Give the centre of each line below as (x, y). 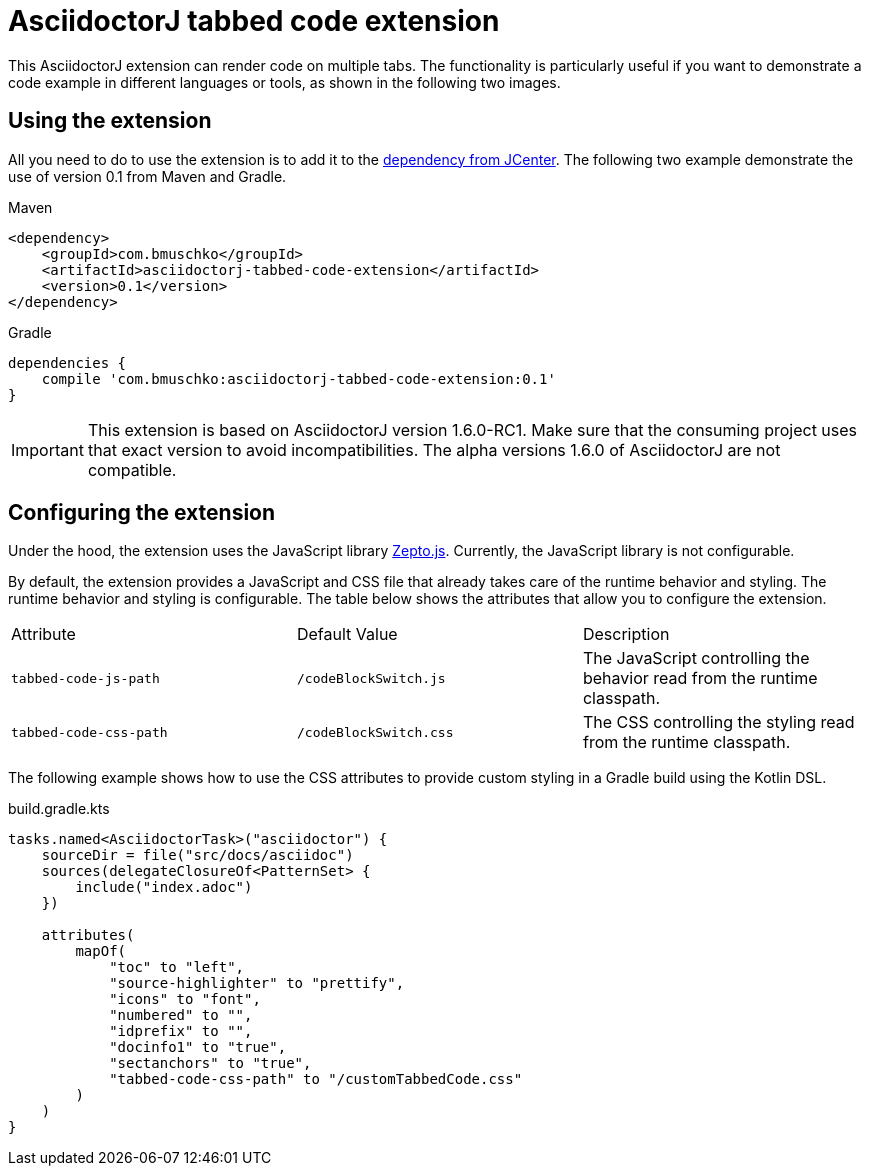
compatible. (132, 469)
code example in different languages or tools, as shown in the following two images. (284, 82)
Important (47, 449)
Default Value (347, 634)
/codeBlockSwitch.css (375, 732)
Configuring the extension (142, 513)
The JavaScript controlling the (696, 658)
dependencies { (67, 362)
